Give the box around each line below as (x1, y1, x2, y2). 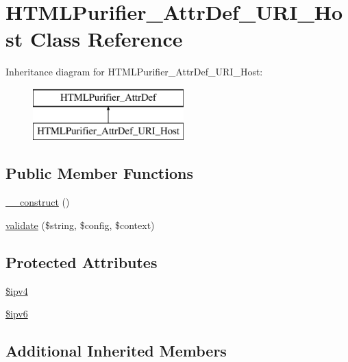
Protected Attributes (5, 251, 158, 272)
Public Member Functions (5, 162, 193, 184)
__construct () (5, 195, 70, 209)
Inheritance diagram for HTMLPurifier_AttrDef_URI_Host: (5, 64, 263, 79)
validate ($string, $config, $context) (5, 217, 155, 232)
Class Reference (29, 25, 183, 53)
